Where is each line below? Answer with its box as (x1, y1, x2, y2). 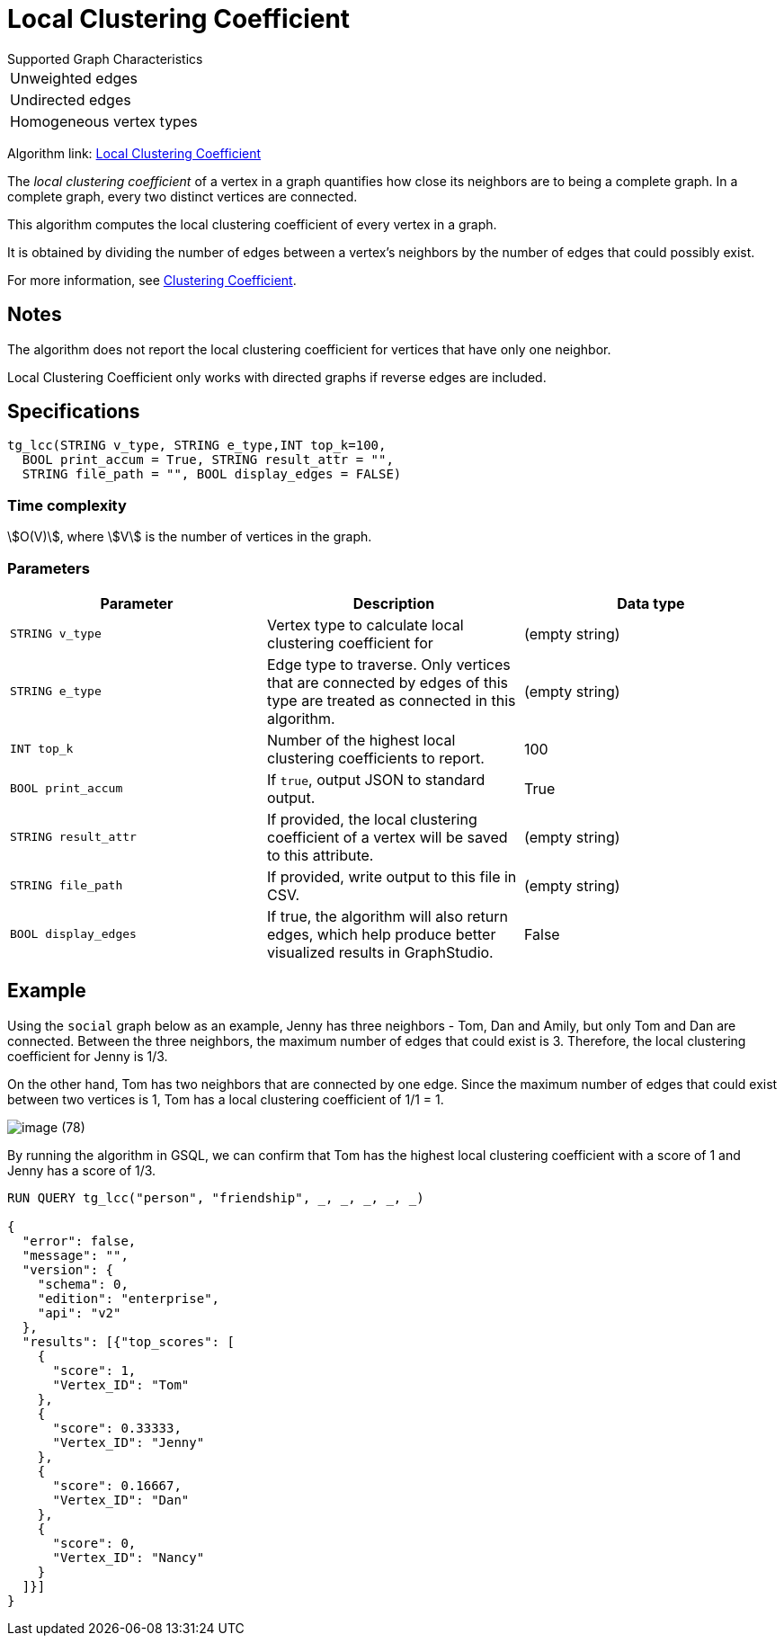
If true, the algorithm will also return (266, 906, 509, 925)
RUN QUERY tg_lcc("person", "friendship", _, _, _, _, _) (7, 1190, 424, 1205)
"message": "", (22, 1247, 129, 1263)
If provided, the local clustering (266, 809, 477, 828)
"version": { (22, 1262, 114, 1277)
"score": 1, (52, 1362, 137, 1378)
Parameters (7, 558, 90, 577)
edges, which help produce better (266, 924, 496, 943)
